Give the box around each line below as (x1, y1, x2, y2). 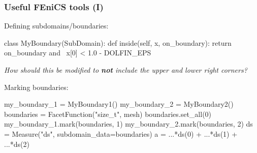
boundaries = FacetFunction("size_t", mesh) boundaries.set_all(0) (4, 108, 212, 119)
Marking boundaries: (4, 81, 69, 92)
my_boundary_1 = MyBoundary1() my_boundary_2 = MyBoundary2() (4, 99, 234, 109)
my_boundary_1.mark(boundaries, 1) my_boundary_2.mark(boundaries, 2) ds (4, 118, 253, 129)
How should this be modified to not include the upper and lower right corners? (4, 65, 247, 75)
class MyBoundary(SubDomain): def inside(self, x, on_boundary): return (4, 37, 232, 48)
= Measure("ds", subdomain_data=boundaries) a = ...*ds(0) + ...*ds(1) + (4, 128, 238, 139)
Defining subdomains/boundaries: (4, 20, 109, 31)
